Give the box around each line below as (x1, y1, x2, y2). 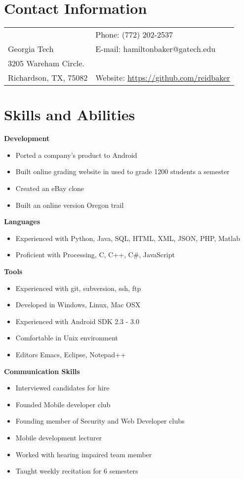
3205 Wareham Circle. (8, 57, 84, 69)
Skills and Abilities (4, 104, 135, 125)
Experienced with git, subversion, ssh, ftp (15, 283, 141, 293)
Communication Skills (4, 366, 80, 376)
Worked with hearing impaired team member (15, 449, 152, 459)
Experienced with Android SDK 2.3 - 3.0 (15, 316, 139, 326)
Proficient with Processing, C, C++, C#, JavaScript (15, 249, 175, 260)
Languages (4, 216, 41, 227)
